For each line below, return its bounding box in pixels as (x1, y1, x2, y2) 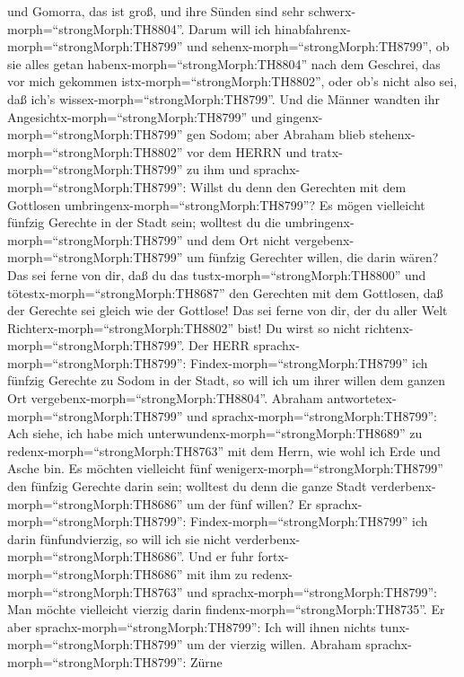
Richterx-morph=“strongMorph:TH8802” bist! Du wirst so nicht (7, 318, 361, 337)
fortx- (258, 547, 289, 566)
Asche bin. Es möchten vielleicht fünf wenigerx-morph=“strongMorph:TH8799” (7, 459, 443, 478)
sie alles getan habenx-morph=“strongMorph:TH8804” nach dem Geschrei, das (7, 54, 441, 73)
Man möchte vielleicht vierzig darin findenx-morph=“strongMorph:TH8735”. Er (7, 600, 445, 619)
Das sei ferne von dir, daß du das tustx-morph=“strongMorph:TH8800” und (7, 265, 426, 284)
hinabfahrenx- (274, 19, 351, 38)
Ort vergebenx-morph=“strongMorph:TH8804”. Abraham (7, 389, 323, 408)
